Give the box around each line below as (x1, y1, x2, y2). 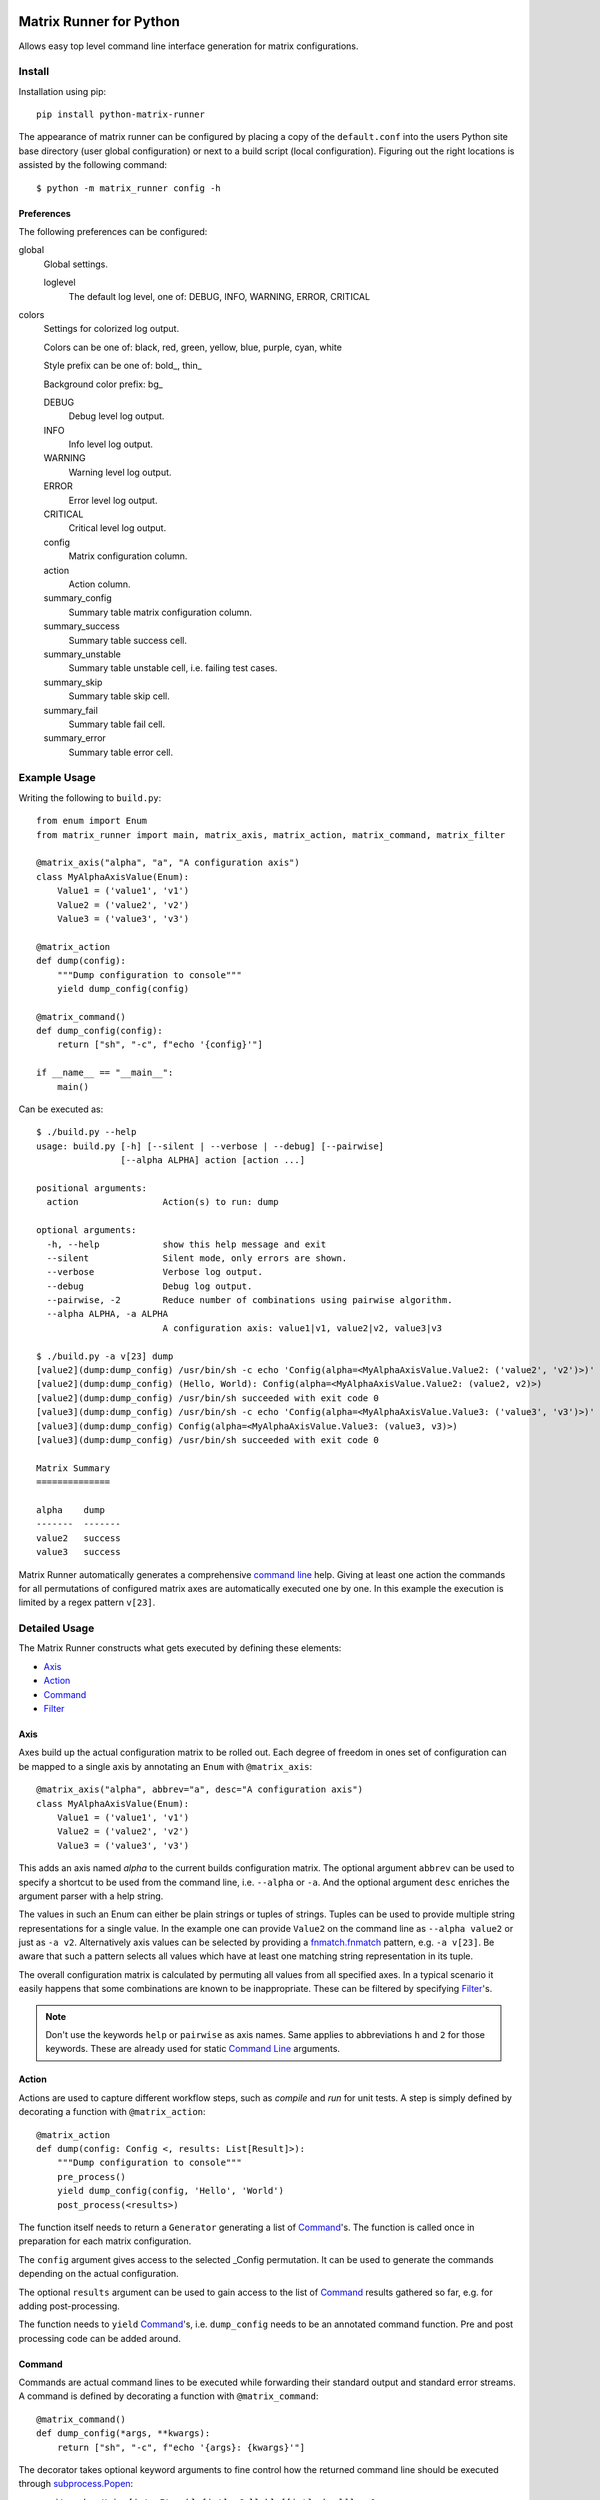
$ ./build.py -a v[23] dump (36, 1350, 174, 1362)
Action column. (68, 578, 131, 590)
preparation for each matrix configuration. (18, 2235, 192, 2247)
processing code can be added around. (18, 2332, 182, 2344)
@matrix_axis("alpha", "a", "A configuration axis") (36, 857, 300, 869)
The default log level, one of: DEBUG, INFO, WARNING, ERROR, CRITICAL (68, 290, 370, 302)
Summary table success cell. (68, 634, 188, 646)
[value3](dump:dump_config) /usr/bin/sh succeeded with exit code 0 (36, 1435, 379, 1445)
